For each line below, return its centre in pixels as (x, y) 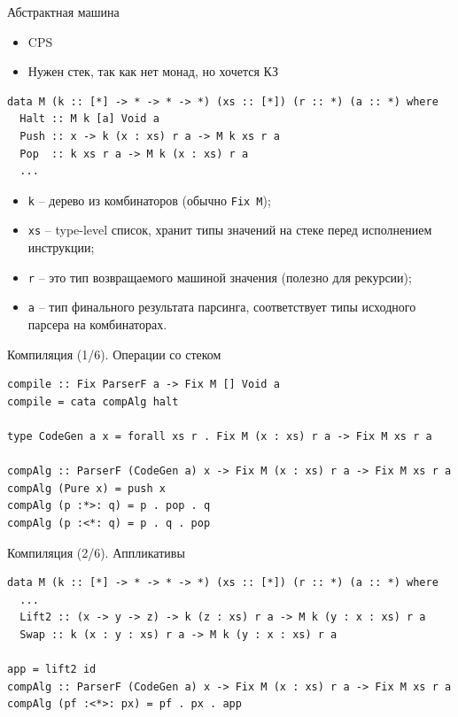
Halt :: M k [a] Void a (89, 119)
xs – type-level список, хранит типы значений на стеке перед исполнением (230, 230)
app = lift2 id (52, 670)
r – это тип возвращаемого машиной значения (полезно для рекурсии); (220, 277)
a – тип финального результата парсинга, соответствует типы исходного (222, 307)
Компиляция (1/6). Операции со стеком (114, 354)
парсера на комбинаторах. (97, 324)
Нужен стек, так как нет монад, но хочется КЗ (153, 71)
